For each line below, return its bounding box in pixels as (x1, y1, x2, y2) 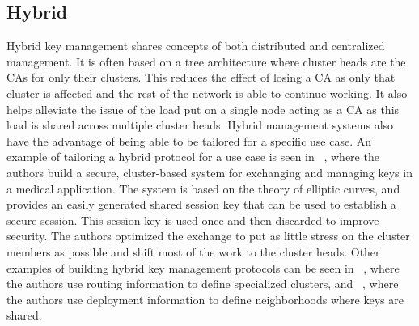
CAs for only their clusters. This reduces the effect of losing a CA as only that (6, 69, 396, 86)
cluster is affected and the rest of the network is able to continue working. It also (6, 84, 408, 101)
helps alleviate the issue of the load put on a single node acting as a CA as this (6, 100, 400, 117)
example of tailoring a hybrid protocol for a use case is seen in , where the (6, 148, 379, 165)
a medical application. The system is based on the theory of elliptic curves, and (6, 180, 400, 197)
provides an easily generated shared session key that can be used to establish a (6, 196, 396, 213)
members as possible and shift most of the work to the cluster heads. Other (6, 243, 380, 260)
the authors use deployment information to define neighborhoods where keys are (6, 290, 404, 307)
